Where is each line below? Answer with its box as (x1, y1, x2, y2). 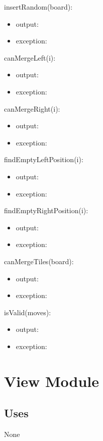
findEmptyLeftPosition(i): (4, 154, 83, 165)
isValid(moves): (4, 307, 51, 317)
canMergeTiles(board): (4, 256, 74, 266)
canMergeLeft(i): (4, 52, 56, 63)
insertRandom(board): (4, 2, 73, 12)
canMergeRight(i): (4, 103, 60, 114)
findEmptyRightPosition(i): (4, 205, 88, 216)
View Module (4, 370, 99, 391)
